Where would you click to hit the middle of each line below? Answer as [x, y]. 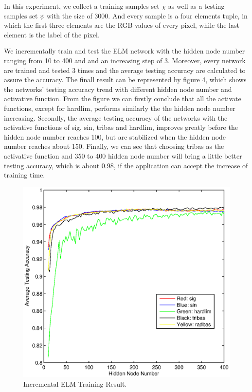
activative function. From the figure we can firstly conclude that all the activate [123, 98]
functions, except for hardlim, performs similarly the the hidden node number [120, 108]
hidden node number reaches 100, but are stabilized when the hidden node [115, 136]
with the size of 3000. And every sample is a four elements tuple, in [147, 15]
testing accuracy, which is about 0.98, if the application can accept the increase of [126, 165]
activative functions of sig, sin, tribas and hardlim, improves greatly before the [121, 127]
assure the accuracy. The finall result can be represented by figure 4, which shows [125, 80]
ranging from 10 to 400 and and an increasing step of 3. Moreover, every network [125, 60]
